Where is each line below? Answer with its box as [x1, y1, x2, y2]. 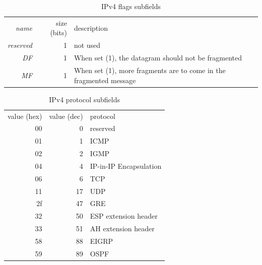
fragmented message [74, 75, 136, 85]
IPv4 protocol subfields [49, 94, 120, 104]
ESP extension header [90, 211, 158, 221]
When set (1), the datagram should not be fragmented [74, 52, 242, 63]
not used [74, 40, 101, 50]
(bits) [50, 27, 67, 38]
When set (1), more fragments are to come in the [74, 64, 226, 75]
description [74, 22, 108, 33]
